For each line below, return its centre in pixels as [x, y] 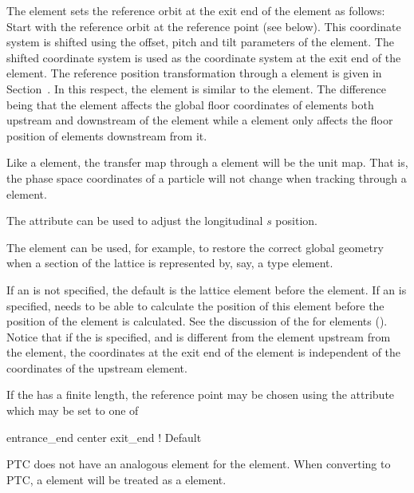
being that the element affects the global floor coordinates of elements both [190, 104]
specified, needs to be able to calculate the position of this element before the [195, 305]
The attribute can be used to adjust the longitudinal [135, 221]
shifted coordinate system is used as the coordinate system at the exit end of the [204, 57]
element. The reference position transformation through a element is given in [194, 73]
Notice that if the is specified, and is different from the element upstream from [199, 336]
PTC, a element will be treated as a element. [116, 479]
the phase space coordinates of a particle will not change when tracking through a [207, 177]
